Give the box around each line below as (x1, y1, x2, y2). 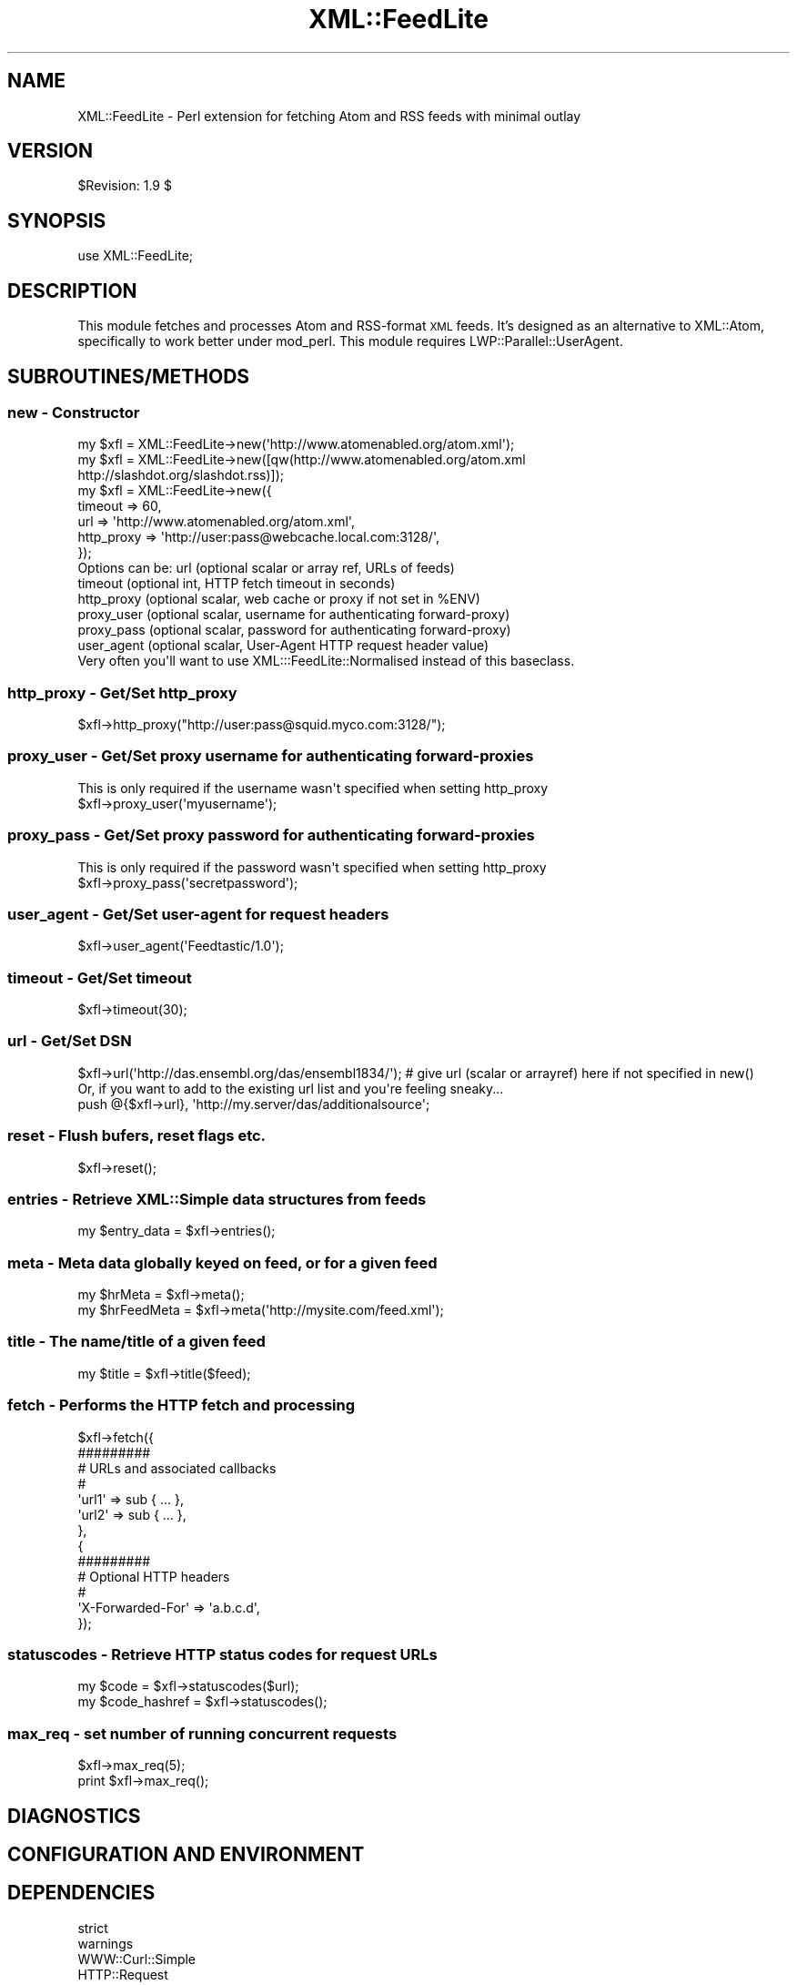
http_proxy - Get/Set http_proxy (7, 683, 237, 702)
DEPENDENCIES (7, 1881, 156, 1905)
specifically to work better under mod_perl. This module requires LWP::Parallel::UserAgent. (77, 333, 623, 350)
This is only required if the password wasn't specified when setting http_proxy (77, 859, 547, 875)
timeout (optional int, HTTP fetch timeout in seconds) (77, 575, 396, 592)
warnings (77, 1935, 134, 1951)
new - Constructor (7, 402, 140, 422)
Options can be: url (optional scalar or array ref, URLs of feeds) (77, 560, 455, 576)
